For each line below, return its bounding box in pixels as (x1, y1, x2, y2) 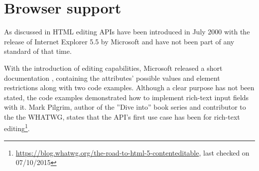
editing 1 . (4, 122, 30, 134)
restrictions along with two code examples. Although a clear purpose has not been (4, 82, 255, 93)
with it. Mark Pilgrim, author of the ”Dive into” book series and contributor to (4, 102, 246, 112)
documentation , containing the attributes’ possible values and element (4, 72, 220, 83)
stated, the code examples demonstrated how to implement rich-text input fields (4, 92, 249, 102)
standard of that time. (4, 46, 72, 56)
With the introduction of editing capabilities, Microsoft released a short (4, 62, 223, 73)
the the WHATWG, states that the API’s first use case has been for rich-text (4, 111, 240, 122)
